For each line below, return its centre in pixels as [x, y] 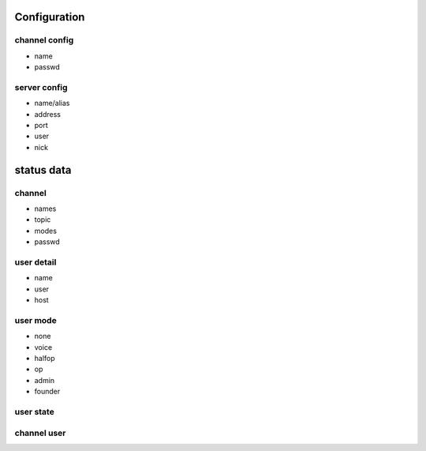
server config [41, 87]
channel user [40, 433]
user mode [35, 320]
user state [34, 412]
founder [47, 392]
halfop [45, 359]
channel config [44, 40]
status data [43, 170]
